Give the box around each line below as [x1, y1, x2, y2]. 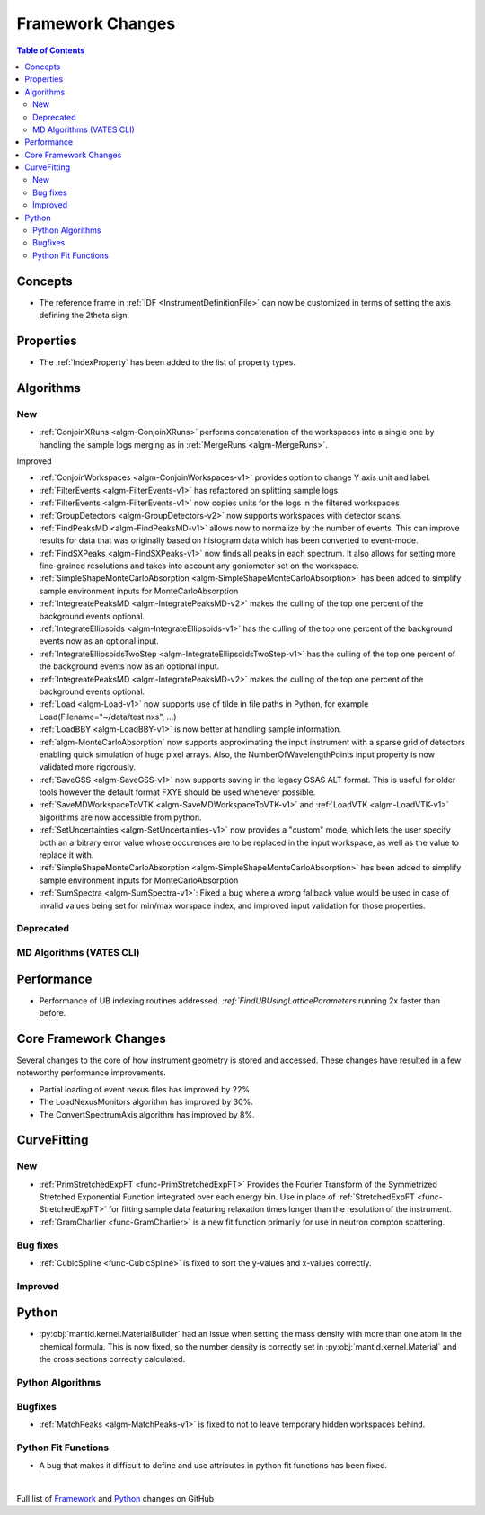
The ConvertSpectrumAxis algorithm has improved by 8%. [39, 1109, 255, 1119]
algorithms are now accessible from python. [39, 812, 202, 823]
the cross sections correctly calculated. [39, 1354, 186, 1365]
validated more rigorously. [39, 762, 137, 772]
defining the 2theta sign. [39, 310, 130, 321]
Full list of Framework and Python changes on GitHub [16, 1493, 215, 1503]
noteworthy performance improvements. [16, 1067, 166, 1078]
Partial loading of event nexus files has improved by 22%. [39, 1083, 252, 1094]
